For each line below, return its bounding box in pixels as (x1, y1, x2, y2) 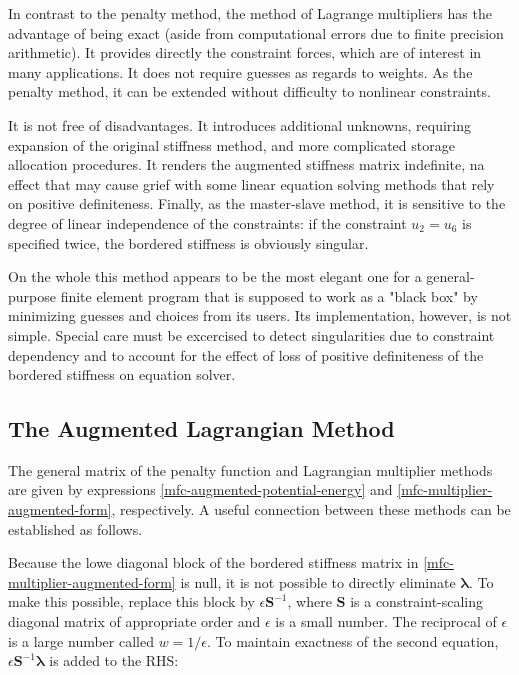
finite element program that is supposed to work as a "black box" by (60, 285, 478, 306)
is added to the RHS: (49, 650, 179, 671)
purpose (8, 285, 56, 306)
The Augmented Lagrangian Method (8, 413, 395, 444)
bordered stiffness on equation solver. (8, 364, 236, 385)
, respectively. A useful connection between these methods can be (111, 499, 511, 520)
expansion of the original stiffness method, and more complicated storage (8, 134, 455, 155)
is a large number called (8, 630, 154, 651)
